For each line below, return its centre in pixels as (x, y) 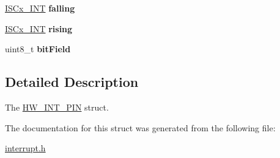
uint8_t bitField (38, 49)
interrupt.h (25, 148)
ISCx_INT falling (40, 8)
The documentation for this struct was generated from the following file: (140, 127)
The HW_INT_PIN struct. (57, 107)
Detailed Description (72, 82)
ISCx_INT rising (39, 28)
